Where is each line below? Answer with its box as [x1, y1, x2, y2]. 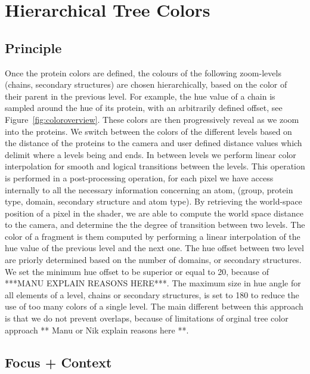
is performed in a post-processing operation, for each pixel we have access [5, 171, 274, 184]
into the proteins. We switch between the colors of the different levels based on [5, 125, 292, 137]
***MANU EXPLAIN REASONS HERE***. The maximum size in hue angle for [5, 277, 301, 289]
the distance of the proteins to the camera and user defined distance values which [5, 137, 302, 149]
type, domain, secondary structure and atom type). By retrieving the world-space [5, 195, 302, 208]
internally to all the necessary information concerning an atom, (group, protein [5, 183, 293, 196]
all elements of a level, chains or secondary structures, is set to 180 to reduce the [5, 288, 299, 301]
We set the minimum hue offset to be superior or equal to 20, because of [5, 265, 269, 277]
